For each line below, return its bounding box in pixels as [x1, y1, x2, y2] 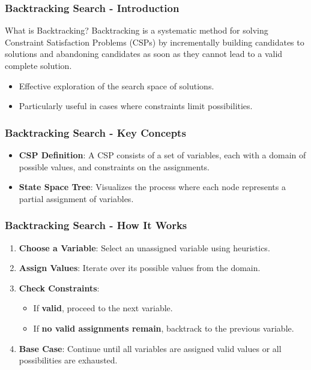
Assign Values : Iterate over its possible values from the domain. [19, 261, 261, 274]
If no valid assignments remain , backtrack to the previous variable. [33, 321, 294, 334]
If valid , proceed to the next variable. [33, 302, 173, 314]
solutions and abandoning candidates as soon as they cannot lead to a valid [5, 47, 283, 60]
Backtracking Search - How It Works [5, 218, 187, 233]
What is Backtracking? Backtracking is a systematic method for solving [5, 24, 268, 37]
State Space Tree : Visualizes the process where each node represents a [19, 181, 286, 193]
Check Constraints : [19, 281, 100, 294]
